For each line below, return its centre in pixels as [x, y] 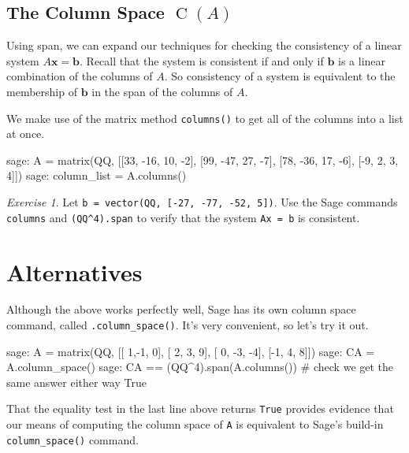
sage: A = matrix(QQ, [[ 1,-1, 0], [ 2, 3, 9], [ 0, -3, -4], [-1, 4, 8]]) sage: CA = [191, 351]
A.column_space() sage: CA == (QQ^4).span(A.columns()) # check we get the [200, 367]
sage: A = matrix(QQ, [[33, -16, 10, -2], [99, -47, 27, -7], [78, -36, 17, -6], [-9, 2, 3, [203, 160]
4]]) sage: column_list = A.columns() [97, 175]
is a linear [362, 60]
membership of [42, 91]
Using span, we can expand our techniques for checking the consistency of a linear [204, 45]
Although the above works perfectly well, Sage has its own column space [181, 309]
